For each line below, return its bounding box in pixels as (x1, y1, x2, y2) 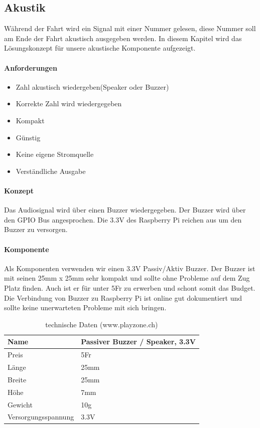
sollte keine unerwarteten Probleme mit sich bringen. (4, 302, 167, 313)
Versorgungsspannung (8, 411, 74, 422)
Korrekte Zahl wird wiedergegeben (16, 98, 122, 109)
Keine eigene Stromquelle (16, 149, 94, 159)
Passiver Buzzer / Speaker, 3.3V (81, 336, 196, 347)
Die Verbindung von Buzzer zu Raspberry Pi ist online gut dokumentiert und (4, 292, 242, 303)
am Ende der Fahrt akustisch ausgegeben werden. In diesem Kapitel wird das (4, 33, 242, 43)
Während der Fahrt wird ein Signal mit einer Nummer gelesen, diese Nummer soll (4, 23, 256, 34)
